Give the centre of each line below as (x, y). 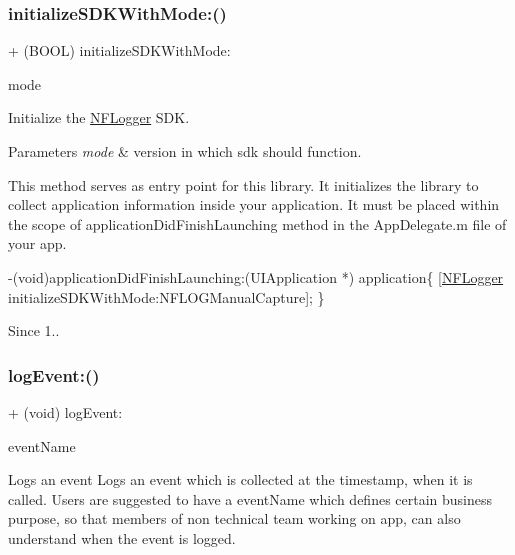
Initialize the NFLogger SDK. (99, 117)
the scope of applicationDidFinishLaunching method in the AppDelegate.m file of (257, 223)
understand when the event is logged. (122, 537)
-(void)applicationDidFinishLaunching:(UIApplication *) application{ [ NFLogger (256, 276)
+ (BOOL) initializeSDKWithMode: (119, 50)
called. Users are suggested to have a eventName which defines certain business (250, 498)
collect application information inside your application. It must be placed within (254, 204)
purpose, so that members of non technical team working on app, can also (234, 518)
